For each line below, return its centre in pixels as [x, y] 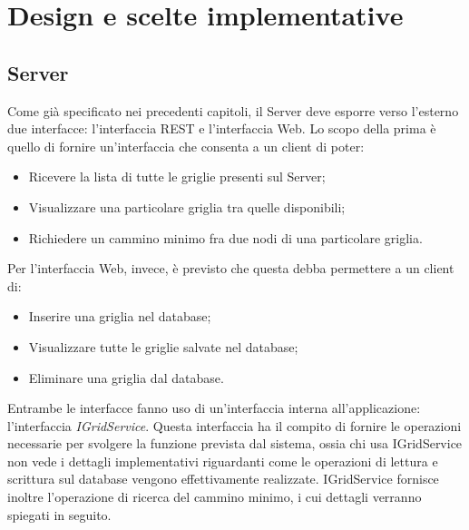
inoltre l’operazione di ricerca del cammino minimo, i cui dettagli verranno [215, 497]
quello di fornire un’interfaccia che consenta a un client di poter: [186, 146]
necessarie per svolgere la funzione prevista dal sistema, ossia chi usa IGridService [235, 443]
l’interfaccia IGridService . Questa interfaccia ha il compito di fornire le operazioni [234, 425]
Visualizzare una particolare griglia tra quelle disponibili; [187, 206]
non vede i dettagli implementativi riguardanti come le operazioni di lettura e [223, 461]
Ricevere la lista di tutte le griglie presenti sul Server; [177, 177]
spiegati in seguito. [59, 514]
